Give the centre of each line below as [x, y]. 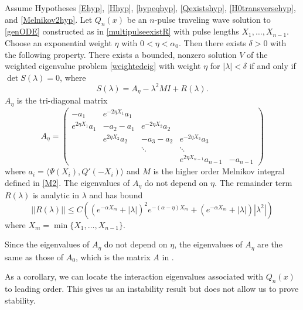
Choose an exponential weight [58, 42]
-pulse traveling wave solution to [212, 19]
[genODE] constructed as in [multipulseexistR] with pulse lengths [122, 31]
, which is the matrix [113, 256]
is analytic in [56, 195]
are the [270, 244]
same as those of [34, 256]
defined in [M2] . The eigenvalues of [67, 182]
